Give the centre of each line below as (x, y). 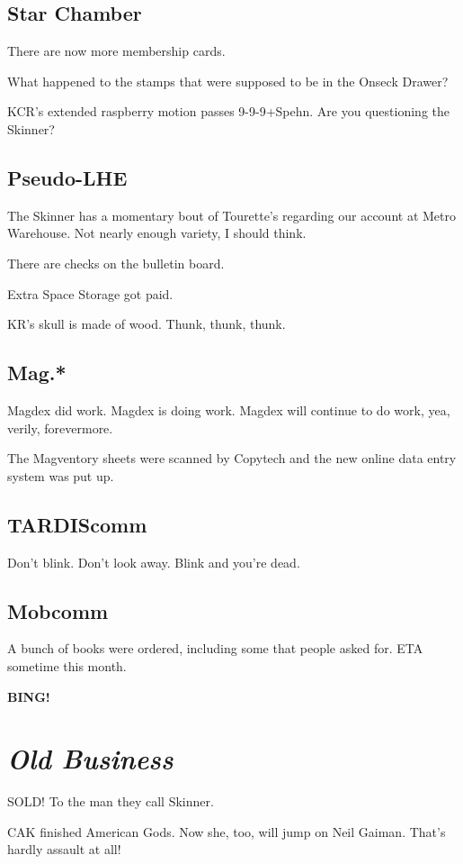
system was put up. (61, 475)
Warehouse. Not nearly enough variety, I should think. (157, 233)
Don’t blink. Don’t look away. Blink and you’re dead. (154, 562)
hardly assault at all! (64, 849)
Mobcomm (58, 610)
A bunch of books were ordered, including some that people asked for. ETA (215, 648)
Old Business (90, 759)
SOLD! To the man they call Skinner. (111, 801)
